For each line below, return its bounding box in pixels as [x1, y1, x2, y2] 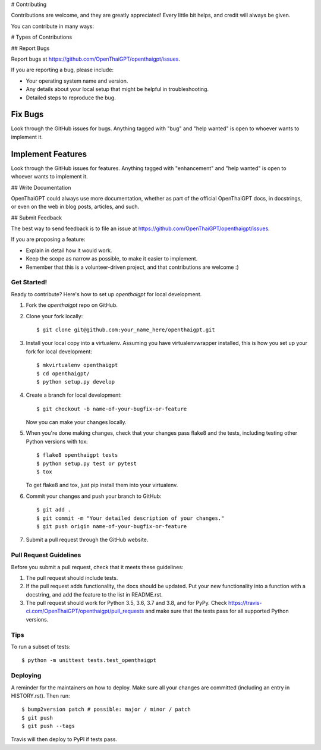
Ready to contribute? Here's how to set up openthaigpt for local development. [11, 290, 202, 297]
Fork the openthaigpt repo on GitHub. [26, 302, 118, 309]
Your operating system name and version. [26, 77, 128, 84]
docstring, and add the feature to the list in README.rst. [26, 591, 163, 598]
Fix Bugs [11, 109, 44, 120]
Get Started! [11, 278, 48, 287]
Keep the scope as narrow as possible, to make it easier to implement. [26, 255, 198, 262]
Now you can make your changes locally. [26, 419, 127, 426]
